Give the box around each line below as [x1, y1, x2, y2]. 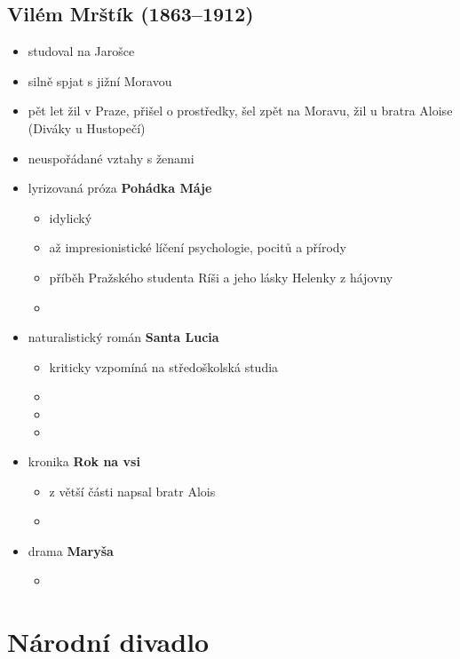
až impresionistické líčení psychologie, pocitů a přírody [49, 238, 347, 257]
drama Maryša [28, 541, 114, 560]
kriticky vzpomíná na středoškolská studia [49, 357, 279, 376]
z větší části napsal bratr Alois [49, 481, 216, 500]
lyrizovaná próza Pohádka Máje [28, 179, 212, 197]
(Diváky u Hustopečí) [28, 118, 146, 137]
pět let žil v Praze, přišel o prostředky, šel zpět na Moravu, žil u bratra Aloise [28, 101, 453, 120]
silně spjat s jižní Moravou [28, 71, 172, 90]
